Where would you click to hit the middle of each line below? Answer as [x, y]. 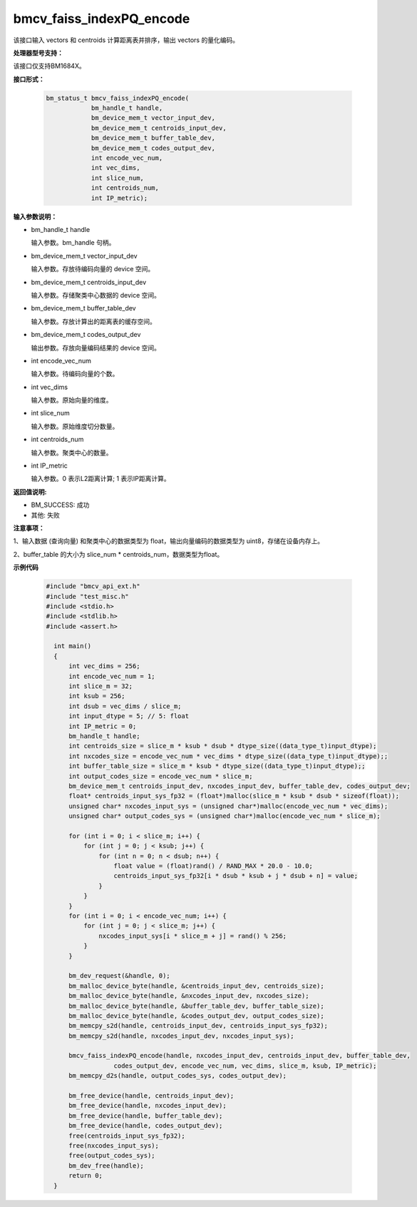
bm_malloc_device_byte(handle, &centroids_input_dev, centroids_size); [196, 986]
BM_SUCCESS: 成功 [60, 505]
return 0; [86, 1176]
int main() [73, 646]
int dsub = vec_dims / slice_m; [125, 706]
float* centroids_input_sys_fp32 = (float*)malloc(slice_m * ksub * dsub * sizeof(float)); [234, 796]
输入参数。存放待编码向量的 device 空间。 [93, 269]
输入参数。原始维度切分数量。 [75, 426]
